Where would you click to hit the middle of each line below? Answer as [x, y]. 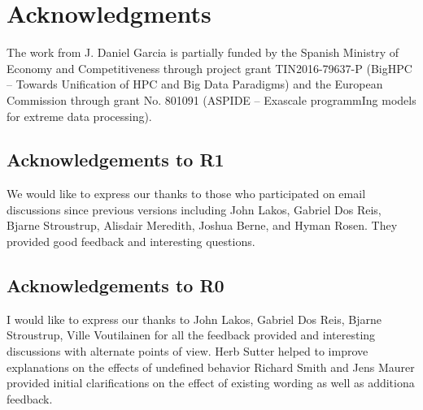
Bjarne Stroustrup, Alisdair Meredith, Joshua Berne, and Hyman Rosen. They [202, 225]
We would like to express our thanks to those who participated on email [186, 194]
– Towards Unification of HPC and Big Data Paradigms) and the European [195, 84]
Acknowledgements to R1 [116, 160]
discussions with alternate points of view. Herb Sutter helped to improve [188, 351]
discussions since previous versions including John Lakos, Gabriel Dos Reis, [194, 209]
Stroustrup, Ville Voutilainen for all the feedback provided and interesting [191, 335]
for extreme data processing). [79, 116]
